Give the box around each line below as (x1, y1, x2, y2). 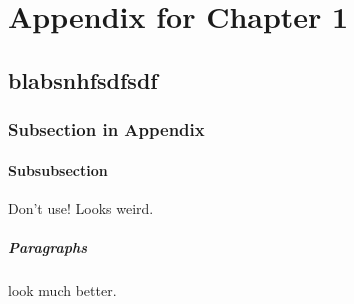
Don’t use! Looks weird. (8, 197, 154, 218)
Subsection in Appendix (8, 117, 205, 142)
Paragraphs (8, 236, 88, 257)
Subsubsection (8, 159, 108, 180)
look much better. (8, 279, 117, 300)
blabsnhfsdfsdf (8, 64, 158, 95)
